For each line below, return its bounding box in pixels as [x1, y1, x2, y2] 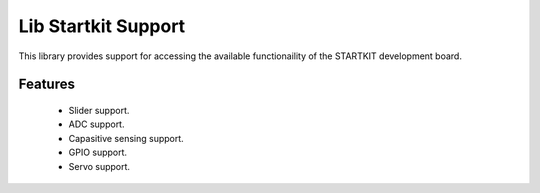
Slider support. [68, 104, 130, 116]
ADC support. [68, 118, 125, 130]
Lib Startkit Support [18, 15, 186, 37]
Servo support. [68, 160, 130, 172]
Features [18, 76, 75, 93]
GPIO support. [68, 146, 128, 159]
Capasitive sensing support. [68, 132, 184, 144]
